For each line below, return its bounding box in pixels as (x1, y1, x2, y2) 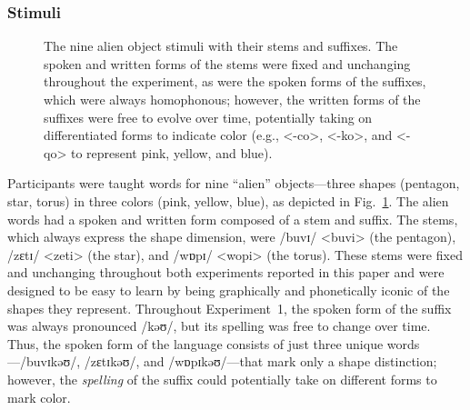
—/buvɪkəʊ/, (7, 352, 81, 371)
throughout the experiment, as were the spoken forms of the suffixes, (44, 72, 426, 91)
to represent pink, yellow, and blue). (70, 143, 273, 162)
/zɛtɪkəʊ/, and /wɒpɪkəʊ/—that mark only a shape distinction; (84, 352, 437, 371)
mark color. (7, 387, 71, 406)
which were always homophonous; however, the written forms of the (44, 90, 421, 108)
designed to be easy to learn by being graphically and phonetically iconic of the (7, 280, 450, 299)
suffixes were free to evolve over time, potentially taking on (44, 107, 373, 126)
